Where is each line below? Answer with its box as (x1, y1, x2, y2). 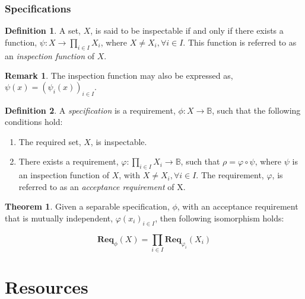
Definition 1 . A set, (5, 24, 81, 37)
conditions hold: (5, 115, 63, 128)
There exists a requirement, (18, 155, 119, 168)
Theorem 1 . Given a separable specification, (5, 200, 170, 213)
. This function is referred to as (183, 36, 297, 48)
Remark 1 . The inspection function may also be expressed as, (5, 69, 233, 82)
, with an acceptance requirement (177, 200, 298, 213)
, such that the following (212, 104, 301, 116)
